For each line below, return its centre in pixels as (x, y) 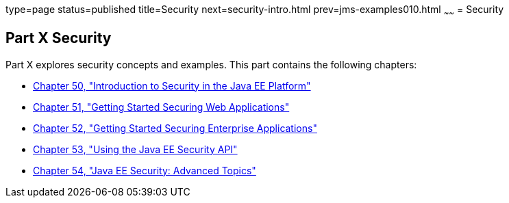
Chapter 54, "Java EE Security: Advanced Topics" (145, 170)
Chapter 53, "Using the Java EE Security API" (135, 149)
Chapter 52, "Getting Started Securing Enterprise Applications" (175, 128)
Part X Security (59, 38)
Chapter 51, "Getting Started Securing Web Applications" (161, 107)
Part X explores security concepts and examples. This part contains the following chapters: (211, 64)
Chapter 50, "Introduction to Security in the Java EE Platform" (172, 85)
